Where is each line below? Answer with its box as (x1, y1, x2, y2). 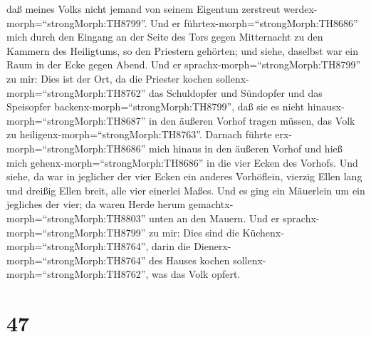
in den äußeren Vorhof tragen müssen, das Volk (149, 113, 355, 128)
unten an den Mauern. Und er (149, 210, 280, 225)
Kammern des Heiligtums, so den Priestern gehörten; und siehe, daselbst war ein (6, 43, 359, 58)
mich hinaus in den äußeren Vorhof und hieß (149, 140, 343, 155)
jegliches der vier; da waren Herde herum (6, 197, 186, 212)
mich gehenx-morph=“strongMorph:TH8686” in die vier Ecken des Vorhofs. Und (6, 155, 358, 170)
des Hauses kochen (149, 252, 230, 267)
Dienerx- (194, 239, 231, 254)
